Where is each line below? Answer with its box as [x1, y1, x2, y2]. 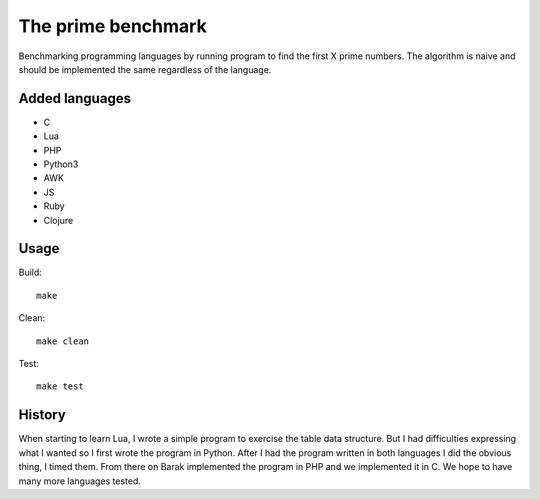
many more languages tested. [18, 475, 142, 487]
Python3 [43, 158, 79, 170]
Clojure [43, 214, 74, 226]
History [18, 406, 67, 424]
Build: [18, 266, 42, 279]
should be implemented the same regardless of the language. [18, 63, 272, 75]
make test [36, 381, 84, 392]
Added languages [18, 90, 132, 107]
